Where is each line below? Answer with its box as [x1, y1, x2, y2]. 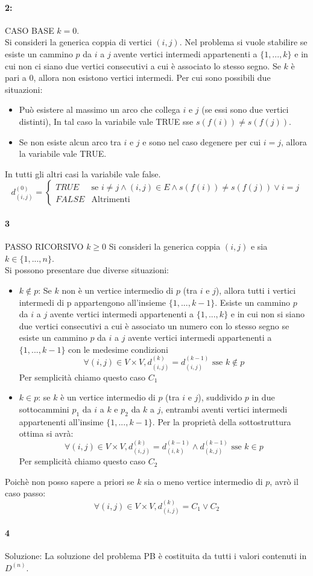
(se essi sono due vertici [201, 103, 289, 116]
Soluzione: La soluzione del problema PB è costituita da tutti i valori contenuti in [5, 549, 307, 562]
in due [251, 391, 275, 404]
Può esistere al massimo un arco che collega [19, 103, 180, 116]
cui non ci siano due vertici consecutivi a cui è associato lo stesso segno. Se [5, 59, 281, 72]
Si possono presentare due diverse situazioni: [5, 264, 169, 276]
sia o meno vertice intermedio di [144, 475, 263, 487]
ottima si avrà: [19, 427, 74, 440]
